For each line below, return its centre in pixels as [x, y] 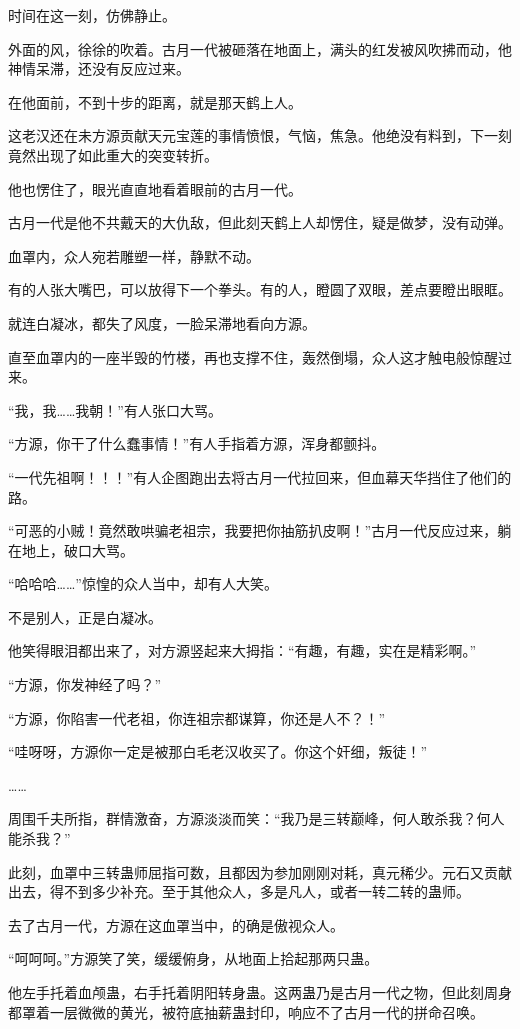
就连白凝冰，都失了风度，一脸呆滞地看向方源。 [162, 322]
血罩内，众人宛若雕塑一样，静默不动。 [134, 255]
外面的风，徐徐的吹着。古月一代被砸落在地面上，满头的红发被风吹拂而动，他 [260, 48]
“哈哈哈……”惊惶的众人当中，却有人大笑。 [143, 583]
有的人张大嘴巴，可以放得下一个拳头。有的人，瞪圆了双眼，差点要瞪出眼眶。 [260, 289]
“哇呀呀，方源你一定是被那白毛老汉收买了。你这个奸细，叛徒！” [218, 751]
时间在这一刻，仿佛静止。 [92, 15]
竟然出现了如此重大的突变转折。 [113, 154]
